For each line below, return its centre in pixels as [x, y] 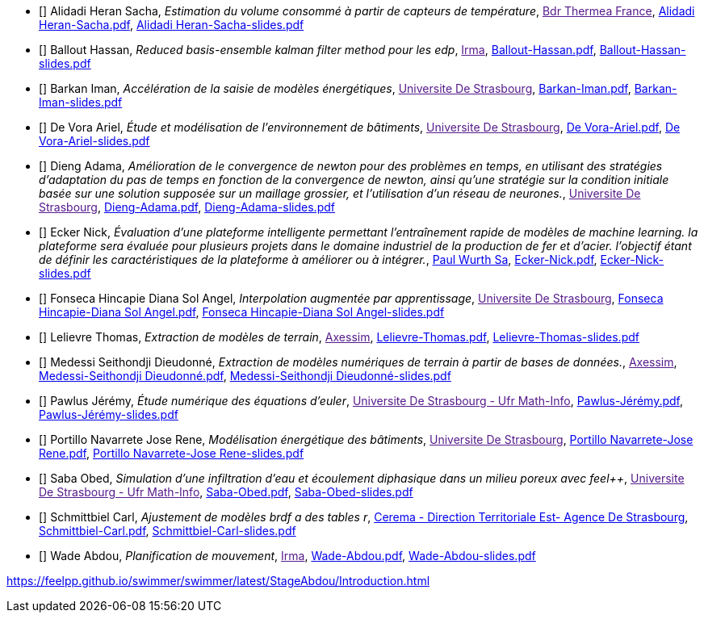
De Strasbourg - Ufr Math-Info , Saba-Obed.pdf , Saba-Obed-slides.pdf [226, 492]
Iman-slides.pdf [81, 102]
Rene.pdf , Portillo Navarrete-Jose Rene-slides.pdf [172, 453]
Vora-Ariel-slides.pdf [94, 141]
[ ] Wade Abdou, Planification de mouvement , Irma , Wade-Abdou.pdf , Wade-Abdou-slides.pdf [287, 556]
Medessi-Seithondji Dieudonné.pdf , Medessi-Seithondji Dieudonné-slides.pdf [245, 376]
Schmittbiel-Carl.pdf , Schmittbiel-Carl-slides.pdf [168, 531]
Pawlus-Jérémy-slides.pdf [109, 414]
